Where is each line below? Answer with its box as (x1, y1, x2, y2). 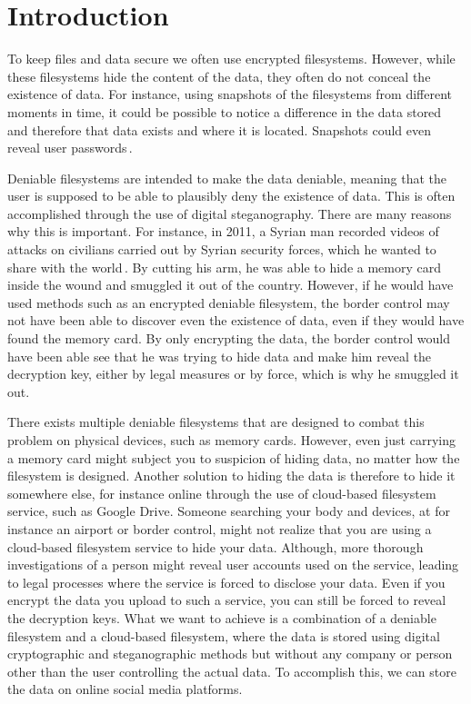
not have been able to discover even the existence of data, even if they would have (7, 311, 465, 330)
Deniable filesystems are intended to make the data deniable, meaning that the (7, 168, 447, 187)
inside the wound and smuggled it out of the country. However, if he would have (7, 275, 454, 294)
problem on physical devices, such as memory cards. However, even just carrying (7, 431, 456, 449)
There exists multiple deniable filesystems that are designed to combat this (7, 412, 425, 431)
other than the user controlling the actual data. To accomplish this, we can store (7, 661, 456, 680)
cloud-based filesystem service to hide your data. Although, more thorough (7, 537, 424, 556)
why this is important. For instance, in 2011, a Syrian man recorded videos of (7, 222, 439, 241)
